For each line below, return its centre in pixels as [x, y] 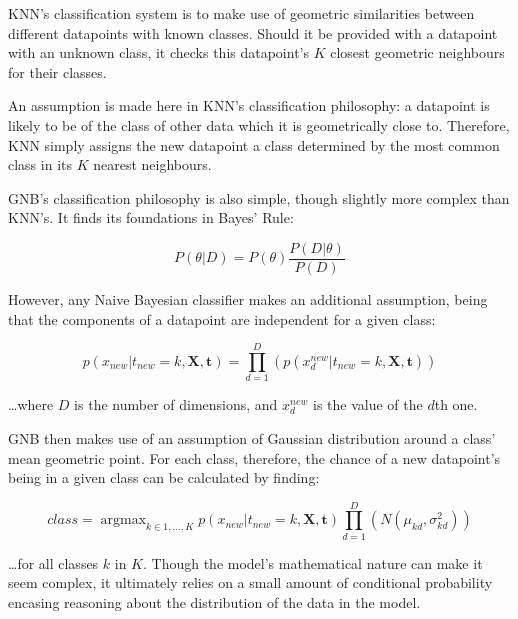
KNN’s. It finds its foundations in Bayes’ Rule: [151, 217]
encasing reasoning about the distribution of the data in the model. [214, 602]
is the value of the [368, 404]
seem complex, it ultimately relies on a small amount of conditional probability [250, 582]
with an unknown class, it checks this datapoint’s [158, 52]
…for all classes [53, 562]
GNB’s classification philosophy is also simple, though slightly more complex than [259, 197]
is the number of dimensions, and [176, 404]
